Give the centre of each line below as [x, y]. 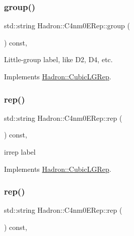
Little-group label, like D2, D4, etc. [58, 59]
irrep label [20, 152]
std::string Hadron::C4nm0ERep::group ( [67, 26]
